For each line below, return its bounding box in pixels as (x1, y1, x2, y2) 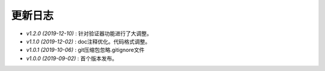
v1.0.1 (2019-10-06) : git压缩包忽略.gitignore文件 (26, 47, 144, 54)
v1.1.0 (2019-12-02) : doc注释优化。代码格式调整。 (26, 38, 150, 45)
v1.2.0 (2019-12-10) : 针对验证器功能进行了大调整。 (26, 30, 153, 37)
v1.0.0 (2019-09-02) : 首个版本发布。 (26, 54, 117, 62)
